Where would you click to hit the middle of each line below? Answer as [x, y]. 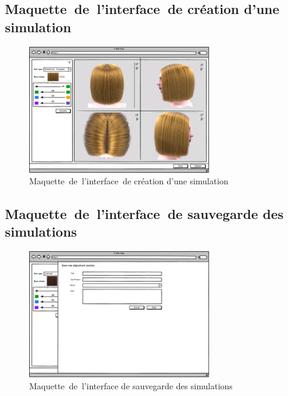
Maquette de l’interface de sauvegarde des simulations [131, 385]
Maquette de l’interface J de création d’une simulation [129, 181]
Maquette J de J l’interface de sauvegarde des [144, 214]
